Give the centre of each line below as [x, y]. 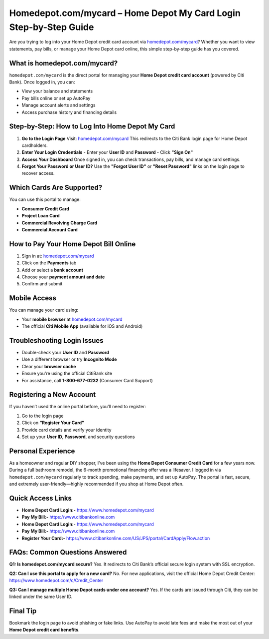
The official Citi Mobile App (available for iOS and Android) [82, 326]
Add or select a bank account [52, 270]
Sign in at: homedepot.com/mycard [58, 256]
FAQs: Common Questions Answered [68, 552]
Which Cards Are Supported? [56, 188]
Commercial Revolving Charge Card [60, 223]
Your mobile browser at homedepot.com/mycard [72, 319]
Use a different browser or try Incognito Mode [69, 359]
